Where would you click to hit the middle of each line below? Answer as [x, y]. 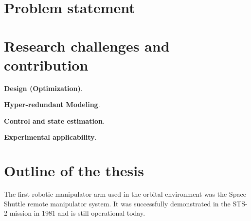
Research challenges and [87, 46]
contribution [46, 64]
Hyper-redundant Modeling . [52, 104]
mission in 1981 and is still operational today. [77, 213]
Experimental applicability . [50, 137]
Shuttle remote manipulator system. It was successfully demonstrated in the [117, 203]
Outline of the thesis [74, 171]
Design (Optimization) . [43, 88]
